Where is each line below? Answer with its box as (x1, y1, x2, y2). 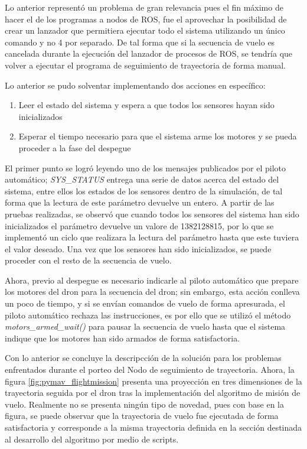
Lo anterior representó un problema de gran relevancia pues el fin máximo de (5, 1, 283, 13)
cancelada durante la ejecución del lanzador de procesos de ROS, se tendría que (5, 47, 293, 60)
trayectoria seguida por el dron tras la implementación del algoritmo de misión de (5, 386, 301, 399)
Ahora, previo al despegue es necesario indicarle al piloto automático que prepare (5, 274, 299, 286)
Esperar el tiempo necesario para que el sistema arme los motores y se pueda (18, 130, 297, 142)
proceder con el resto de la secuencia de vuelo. (5, 254, 172, 266)
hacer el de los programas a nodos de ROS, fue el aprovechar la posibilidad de (5, 12, 287, 25)
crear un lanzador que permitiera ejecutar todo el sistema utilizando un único (5, 24, 285, 37)
